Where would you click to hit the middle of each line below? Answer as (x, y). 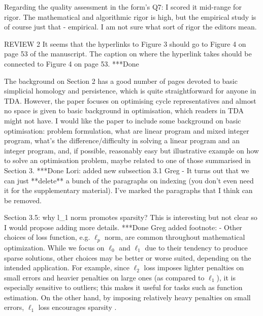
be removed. (23, 200)
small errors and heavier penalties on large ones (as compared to (104, 277)
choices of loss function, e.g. (47, 237)
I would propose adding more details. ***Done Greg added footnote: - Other (123, 227)
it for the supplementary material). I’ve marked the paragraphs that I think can (128, 190)
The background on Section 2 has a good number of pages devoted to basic (121, 81)
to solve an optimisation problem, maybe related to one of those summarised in (127, 160)
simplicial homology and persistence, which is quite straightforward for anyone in (130, 91)
